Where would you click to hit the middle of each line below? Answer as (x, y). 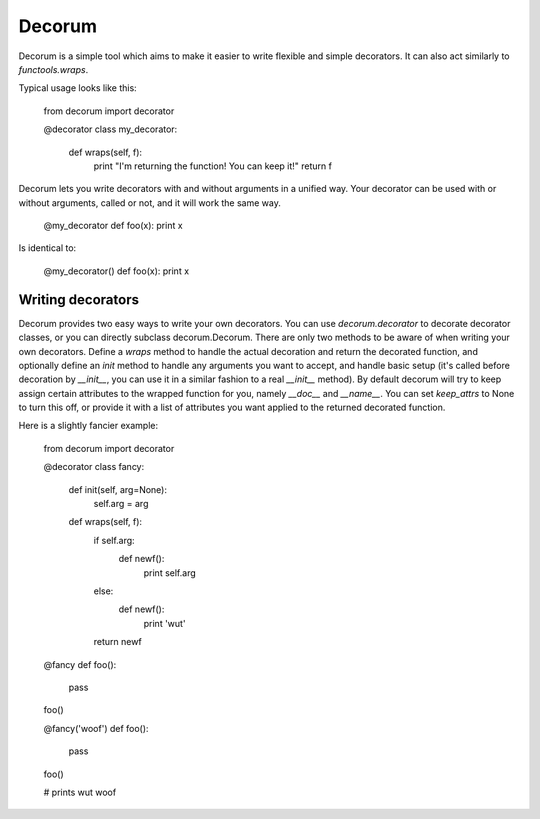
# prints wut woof (80, 792)
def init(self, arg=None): (118, 489)
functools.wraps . (53, 69)
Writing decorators (79, 299)
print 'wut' (164, 623)
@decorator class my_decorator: (110, 129)
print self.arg (170, 572)
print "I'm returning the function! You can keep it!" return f (212, 166)
